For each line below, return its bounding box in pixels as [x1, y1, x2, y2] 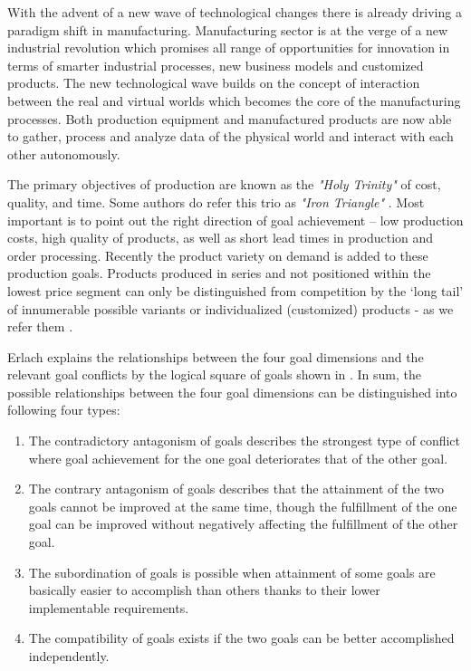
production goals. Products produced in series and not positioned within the [7, 264, 431, 283]
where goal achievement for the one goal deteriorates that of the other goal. [28, 448, 448, 467]
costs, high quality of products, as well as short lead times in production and [7, 228, 434, 247]
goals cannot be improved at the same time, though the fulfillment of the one [28, 496, 457, 515]
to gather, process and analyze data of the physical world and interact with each [7, 127, 454, 146]
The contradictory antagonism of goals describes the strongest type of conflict [28, 431, 461, 450]
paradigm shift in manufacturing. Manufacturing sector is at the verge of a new [7, 20, 448, 39]
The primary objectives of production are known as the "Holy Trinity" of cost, [7, 175, 441, 194]
